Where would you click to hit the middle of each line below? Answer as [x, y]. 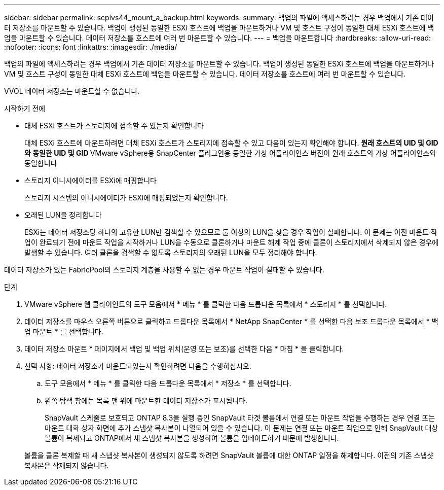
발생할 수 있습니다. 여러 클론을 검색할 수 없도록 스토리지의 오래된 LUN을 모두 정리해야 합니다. [171, 252]
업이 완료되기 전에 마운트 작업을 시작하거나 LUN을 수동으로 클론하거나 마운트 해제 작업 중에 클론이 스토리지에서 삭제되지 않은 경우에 [232, 242]
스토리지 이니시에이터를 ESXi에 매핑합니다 [90, 180]
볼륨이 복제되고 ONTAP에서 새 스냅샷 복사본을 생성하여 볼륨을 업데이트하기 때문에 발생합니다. [192, 438]
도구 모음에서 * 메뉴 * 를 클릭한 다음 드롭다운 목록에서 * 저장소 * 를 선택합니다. [168, 383]
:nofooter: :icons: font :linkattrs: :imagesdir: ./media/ [91, 47]
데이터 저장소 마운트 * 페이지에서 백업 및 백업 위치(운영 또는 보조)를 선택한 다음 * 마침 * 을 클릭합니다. [184, 349]
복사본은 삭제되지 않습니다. [67, 465]
